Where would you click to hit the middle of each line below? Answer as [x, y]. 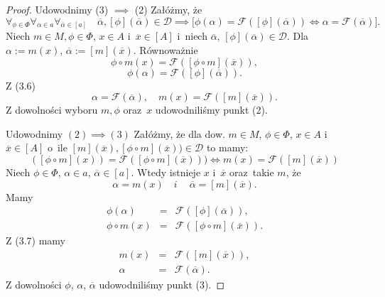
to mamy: [227, 147]
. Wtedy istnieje [166, 172]
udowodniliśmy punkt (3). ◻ [162, 284]
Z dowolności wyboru [52, 110]
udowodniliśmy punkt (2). [211, 110]
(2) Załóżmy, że [168, 9]
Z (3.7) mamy [36, 241]
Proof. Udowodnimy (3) [57, 9]
